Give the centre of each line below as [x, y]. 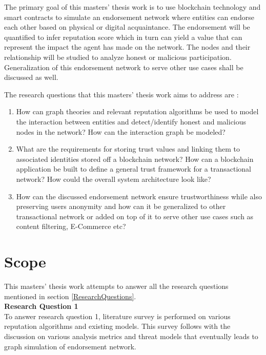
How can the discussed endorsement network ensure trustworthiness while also [139, 196]
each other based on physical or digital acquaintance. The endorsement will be [127, 27]
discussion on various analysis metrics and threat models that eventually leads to [131, 336]
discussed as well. [31, 77]
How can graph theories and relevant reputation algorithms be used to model [137, 111]
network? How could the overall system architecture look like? [114, 179]
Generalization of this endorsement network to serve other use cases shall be [124, 67]
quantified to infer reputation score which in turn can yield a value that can [123, 37]
